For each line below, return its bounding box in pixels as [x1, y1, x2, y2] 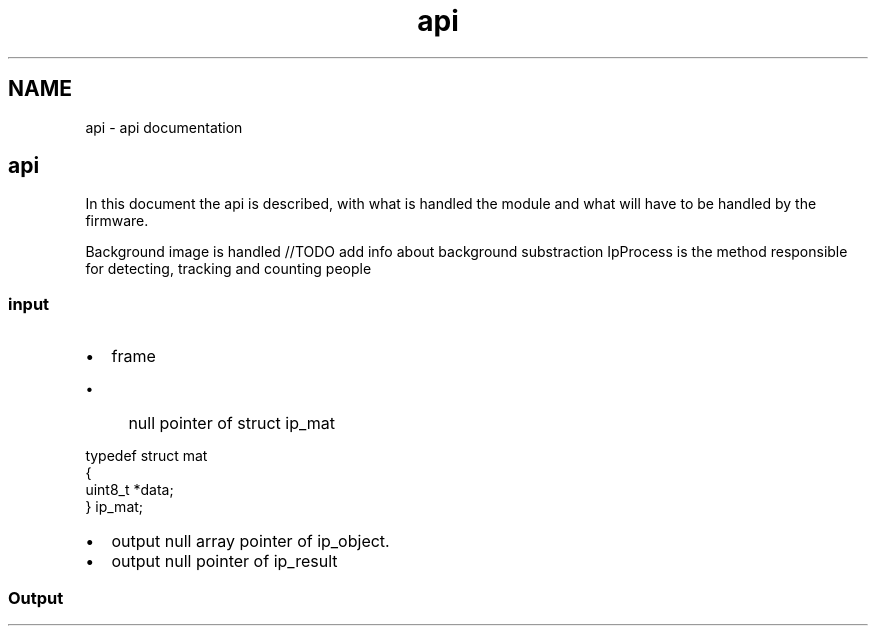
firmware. [85, 212, 149, 230]
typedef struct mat [85, 447, 208, 465]
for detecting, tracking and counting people [85, 260, 372, 278]
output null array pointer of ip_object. [111, 531, 390, 552]
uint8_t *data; [85, 481, 174, 499]
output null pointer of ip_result [111, 551, 338, 572]
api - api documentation [85, 118, 243, 136]
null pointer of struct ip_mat [128, 413, 335, 434]
